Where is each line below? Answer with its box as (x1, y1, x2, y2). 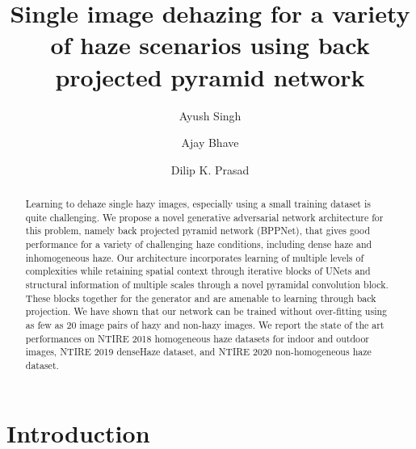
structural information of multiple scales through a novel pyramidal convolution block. (25, 278, 389, 292)
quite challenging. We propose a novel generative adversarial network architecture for (25, 210, 384, 224)
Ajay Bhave (181, 134, 239, 151)
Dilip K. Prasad (170, 161, 250, 178)
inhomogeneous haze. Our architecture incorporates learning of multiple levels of (25, 250, 364, 264)
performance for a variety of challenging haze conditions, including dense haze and (25, 237, 372, 251)
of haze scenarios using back (50, 28, 370, 61)
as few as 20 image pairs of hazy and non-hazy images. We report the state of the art (25, 317, 384, 331)
